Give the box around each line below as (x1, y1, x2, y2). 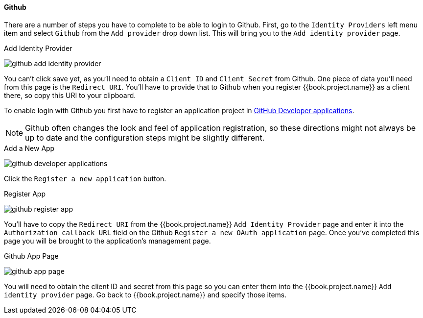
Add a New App (4, 144, 55, 152)
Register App (4, 189, 46, 198)
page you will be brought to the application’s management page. (4, 236, 211, 245)
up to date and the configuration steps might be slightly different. (25, 132, 265, 143)
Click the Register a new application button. (4, 174, 166, 183)
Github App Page (4, 251, 59, 260)
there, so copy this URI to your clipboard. (4, 91, 136, 99)
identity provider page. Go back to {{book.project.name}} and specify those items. (4, 290, 287, 299)
